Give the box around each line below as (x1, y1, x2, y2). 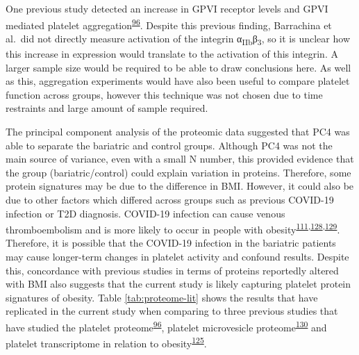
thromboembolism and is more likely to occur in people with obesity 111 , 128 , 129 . (6, 220, 340, 236)
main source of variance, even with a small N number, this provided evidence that (6, 151, 354, 166)
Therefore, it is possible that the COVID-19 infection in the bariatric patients (6, 236, 336, 250)
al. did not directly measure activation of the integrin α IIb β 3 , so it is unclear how (6, 31, 350, 47)
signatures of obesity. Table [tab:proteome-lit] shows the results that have (6, 290, 318, 304)
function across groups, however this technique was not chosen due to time (6, 87, 323, 101)
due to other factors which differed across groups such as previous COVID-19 (6, 192, 334, 206)
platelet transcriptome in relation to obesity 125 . (6, 334, 207, 350)
